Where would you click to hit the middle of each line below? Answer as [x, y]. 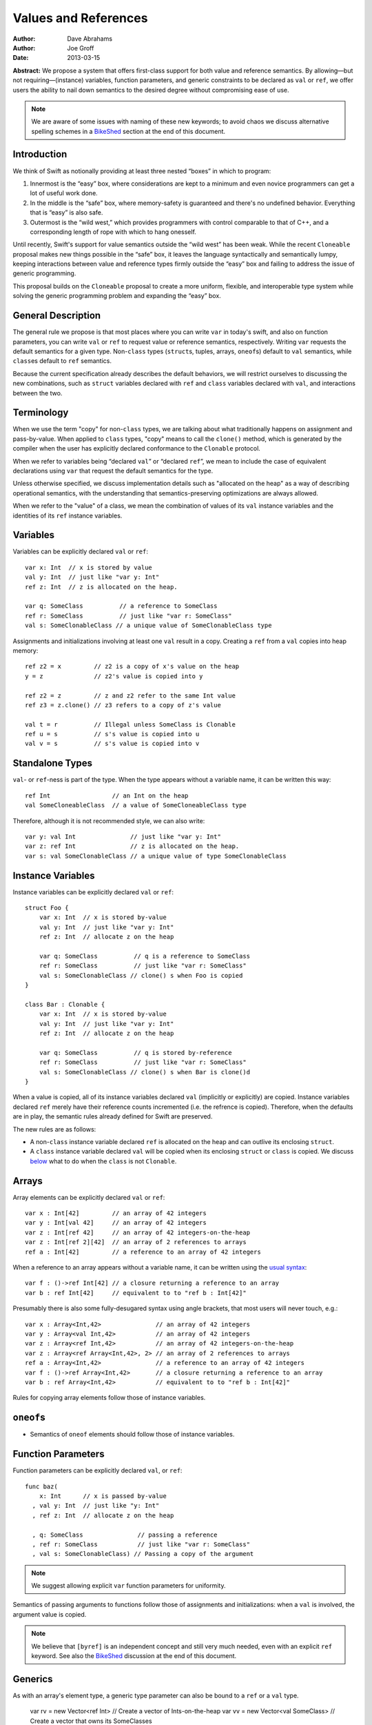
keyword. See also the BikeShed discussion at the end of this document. [134, 1656]
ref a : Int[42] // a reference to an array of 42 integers [143, 1252]
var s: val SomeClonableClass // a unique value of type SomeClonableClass [156, 856]
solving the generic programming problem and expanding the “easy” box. [117, 296]
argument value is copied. [50, 1614]
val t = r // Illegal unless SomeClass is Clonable [130, 724]
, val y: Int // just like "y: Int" [96, 1506]
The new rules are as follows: [54, 1129]
